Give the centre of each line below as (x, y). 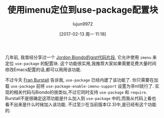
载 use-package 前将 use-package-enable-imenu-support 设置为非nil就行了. (80, 86)
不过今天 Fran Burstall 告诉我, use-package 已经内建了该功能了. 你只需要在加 (82, 80)
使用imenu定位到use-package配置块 (83, 10)
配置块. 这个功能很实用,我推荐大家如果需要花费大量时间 (100, 63)
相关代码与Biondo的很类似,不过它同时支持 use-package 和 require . (80, 92)
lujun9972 (83, 24)
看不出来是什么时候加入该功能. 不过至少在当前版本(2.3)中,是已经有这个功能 (81, 104)
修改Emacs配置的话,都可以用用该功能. (43, 70)
